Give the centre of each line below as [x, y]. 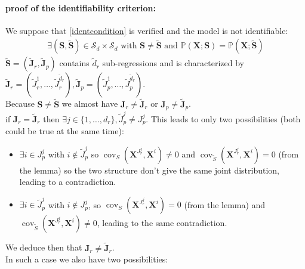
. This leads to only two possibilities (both [223, 118]
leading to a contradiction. [68, 182]
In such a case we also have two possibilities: [87, 259]
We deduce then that [44, 247]
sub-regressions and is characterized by [173, 63]
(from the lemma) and [225, 204]
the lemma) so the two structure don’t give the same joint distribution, [149, 170]
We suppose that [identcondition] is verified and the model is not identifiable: [147, 30]
